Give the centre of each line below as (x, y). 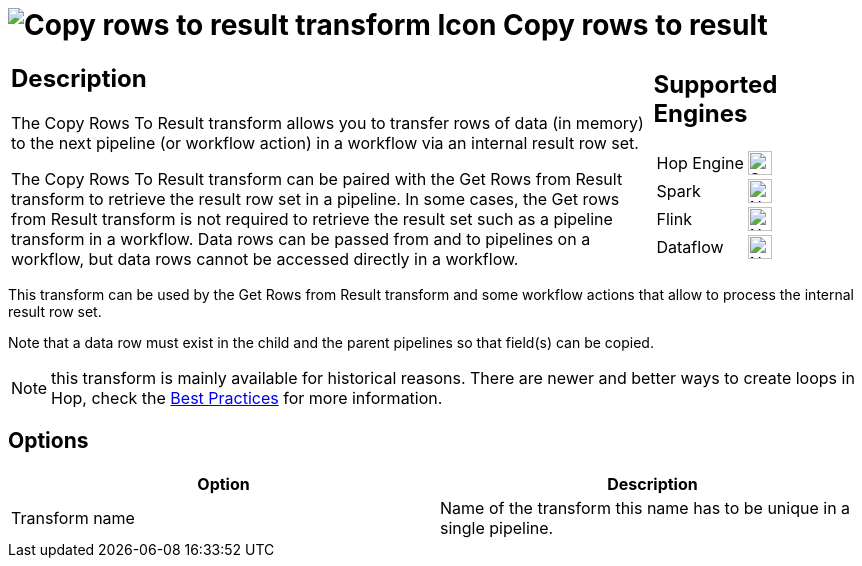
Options (48, 441)
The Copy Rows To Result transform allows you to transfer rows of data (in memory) (327, 122)
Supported (715, 85)
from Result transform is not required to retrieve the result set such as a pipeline (312, 218)
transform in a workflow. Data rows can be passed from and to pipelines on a (301, 238)
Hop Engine (700, 163)
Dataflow (690, 247)
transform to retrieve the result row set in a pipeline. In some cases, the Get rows (315, 198)
